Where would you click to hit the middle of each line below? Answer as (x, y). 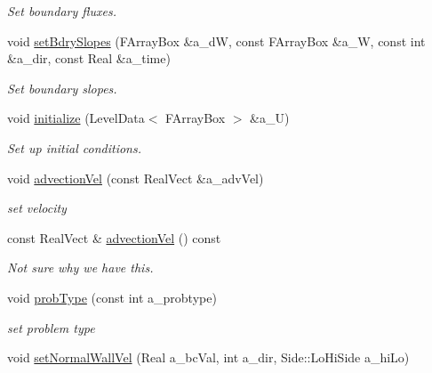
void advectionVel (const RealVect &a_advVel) (136, 178)
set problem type (51, 327)
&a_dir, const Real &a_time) (89, 58)
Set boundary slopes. (62, 88)
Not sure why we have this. (80, 268)
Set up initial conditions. (75, 147)
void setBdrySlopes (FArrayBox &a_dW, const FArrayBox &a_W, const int (216, 41)
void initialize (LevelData (76, 118)
